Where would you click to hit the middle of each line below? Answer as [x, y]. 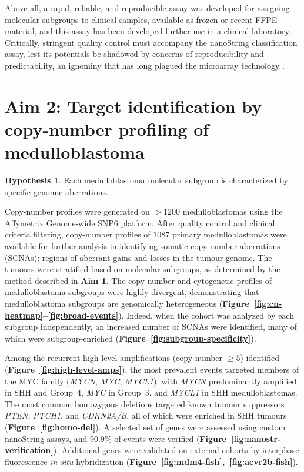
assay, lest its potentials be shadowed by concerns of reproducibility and [134, 54]
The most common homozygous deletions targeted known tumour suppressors [145, 404]
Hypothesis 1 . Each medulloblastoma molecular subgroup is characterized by [146, 180]
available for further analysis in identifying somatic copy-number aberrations [143, 246]
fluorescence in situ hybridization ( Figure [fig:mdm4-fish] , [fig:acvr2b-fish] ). [151, 461]
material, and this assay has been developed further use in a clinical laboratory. [148, 31]
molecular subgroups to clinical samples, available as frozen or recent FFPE [141, 19]
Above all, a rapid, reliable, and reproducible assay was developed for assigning [147, 8]
